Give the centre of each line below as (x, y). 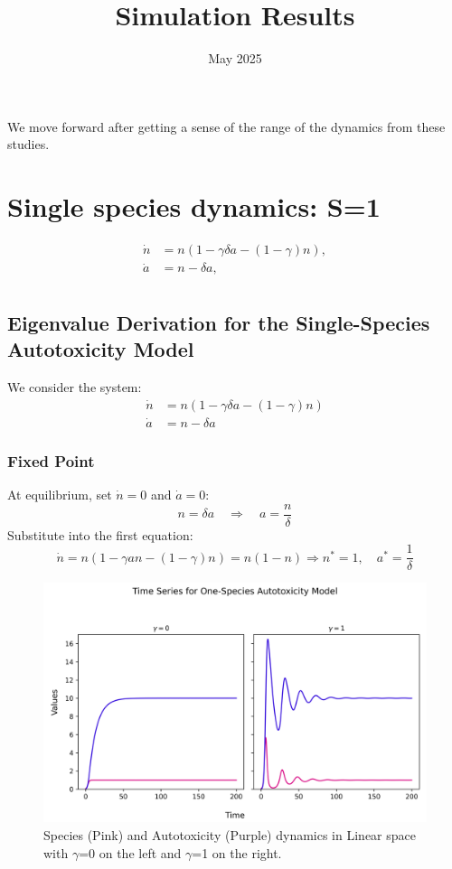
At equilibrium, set (60, 495)
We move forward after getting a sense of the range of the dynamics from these (226, 126)
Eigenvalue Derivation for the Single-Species (219, 322)
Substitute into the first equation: (100, 534)
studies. (28, 144)
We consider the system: (75, 386)
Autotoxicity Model (101, 349)
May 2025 (235, 58)
